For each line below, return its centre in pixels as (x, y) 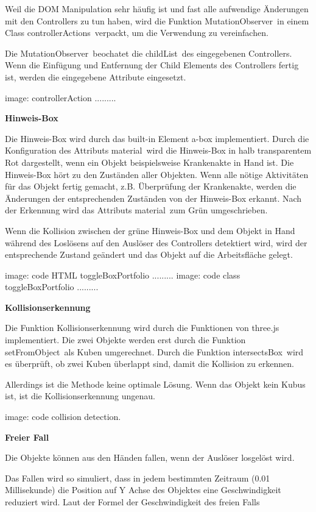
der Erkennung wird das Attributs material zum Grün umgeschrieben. (136, 210)
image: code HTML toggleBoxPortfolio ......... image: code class (123, 275)
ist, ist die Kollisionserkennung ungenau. (80, 396)
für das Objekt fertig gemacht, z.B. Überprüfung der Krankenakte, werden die (151, 186)
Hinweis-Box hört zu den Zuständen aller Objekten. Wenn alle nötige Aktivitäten (157, 174)
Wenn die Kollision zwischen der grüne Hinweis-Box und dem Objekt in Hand (150, 230)
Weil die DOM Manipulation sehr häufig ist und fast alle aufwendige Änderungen (157, 9)
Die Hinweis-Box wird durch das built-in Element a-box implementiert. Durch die (157, 138)
